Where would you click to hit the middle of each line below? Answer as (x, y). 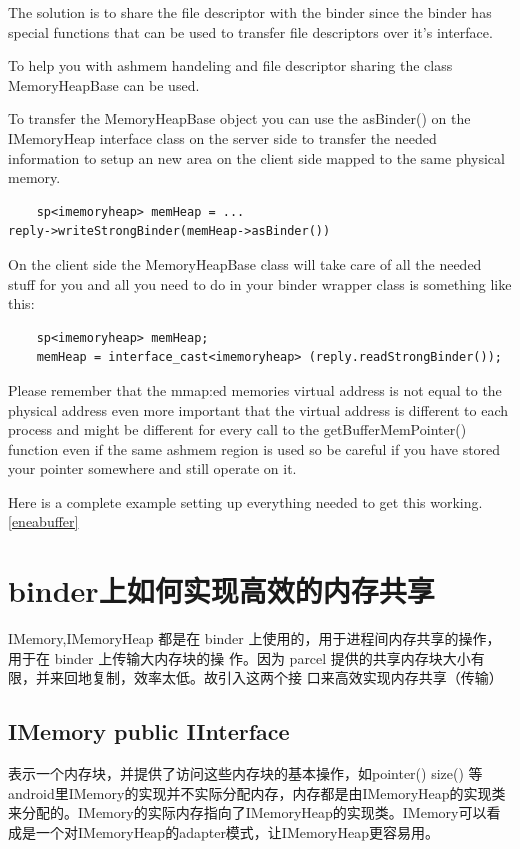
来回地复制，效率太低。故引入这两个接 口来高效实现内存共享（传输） (276, 677)
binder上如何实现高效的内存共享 (221, 590)
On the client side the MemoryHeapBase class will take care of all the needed (245, 263)
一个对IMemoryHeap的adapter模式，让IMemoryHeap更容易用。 (237, 831)
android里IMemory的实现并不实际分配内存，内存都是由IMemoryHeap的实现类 (257, 792)
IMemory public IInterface (149, 731)
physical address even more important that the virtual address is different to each (258, 409)
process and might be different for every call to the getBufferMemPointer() (237, 429)
